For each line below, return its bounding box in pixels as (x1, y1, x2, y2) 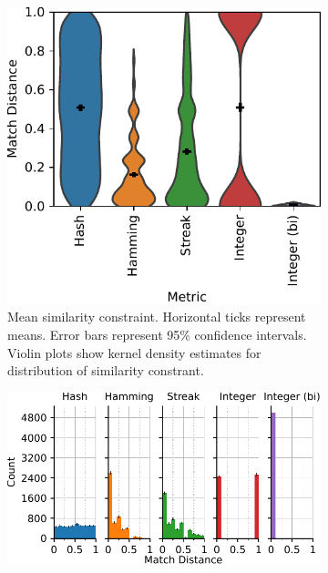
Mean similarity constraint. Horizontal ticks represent (7, 307, 306, 326)
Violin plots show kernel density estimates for (7, 343, 261, 362)
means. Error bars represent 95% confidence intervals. (7, 325, 307, 344)
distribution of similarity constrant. (7, 361, 204, 380)
